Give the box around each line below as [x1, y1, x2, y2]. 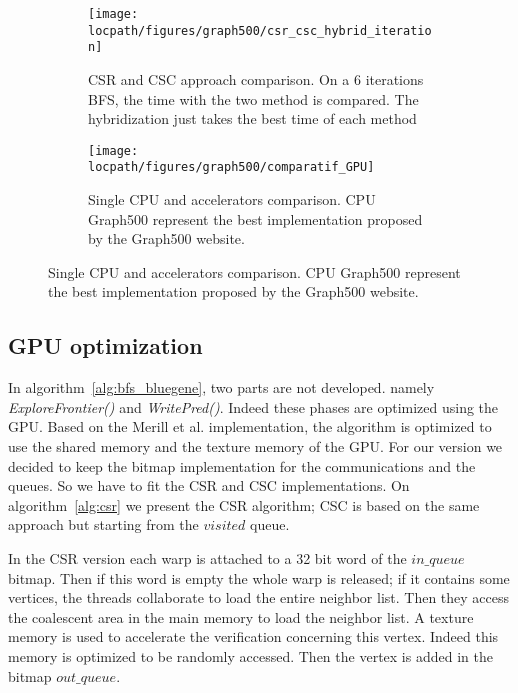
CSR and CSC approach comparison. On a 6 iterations [88, 68, 424, 89]
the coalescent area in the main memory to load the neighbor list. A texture [8, 606, 474, 627]
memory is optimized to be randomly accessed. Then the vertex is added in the [8, 645, 493, 666]
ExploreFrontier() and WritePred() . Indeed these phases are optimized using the [8, 396, 499, 417]
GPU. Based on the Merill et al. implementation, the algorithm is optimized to [8, 416, 492, 437]
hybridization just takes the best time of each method [88, 108, 417, 129]
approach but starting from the [8, 514, 199, 535]
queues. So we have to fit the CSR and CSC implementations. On [8, 475, 410, 496]
